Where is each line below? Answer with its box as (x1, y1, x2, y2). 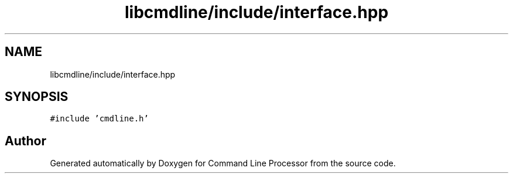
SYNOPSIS (5, 89, 69, 104)
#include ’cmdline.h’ (50, 114, 149, 124)
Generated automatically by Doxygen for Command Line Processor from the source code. (50, 158, 396, 169)
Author (5, 133, 46, 148)
